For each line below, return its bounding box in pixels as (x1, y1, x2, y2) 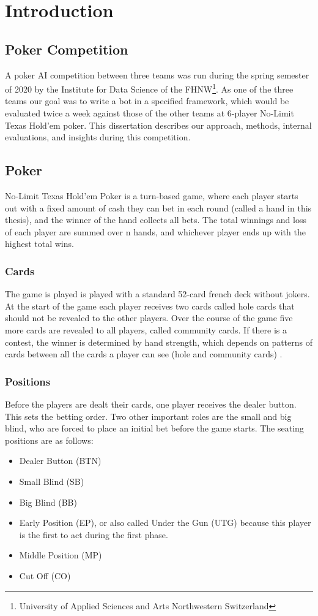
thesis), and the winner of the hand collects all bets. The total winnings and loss (5, 213, 306, 226)
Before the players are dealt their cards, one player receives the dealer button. (5, 397, 297, 410)
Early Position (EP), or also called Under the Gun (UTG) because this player (19, 516, 311, 529)
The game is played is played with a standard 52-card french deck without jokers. (5, 287, 310, 300)
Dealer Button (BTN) (19, 454, 102, 467)
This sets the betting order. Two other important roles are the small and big (5, 409, 292, 422)
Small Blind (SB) (19, 474, 84, 487)
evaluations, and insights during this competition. (5, 131, 191, 143)
